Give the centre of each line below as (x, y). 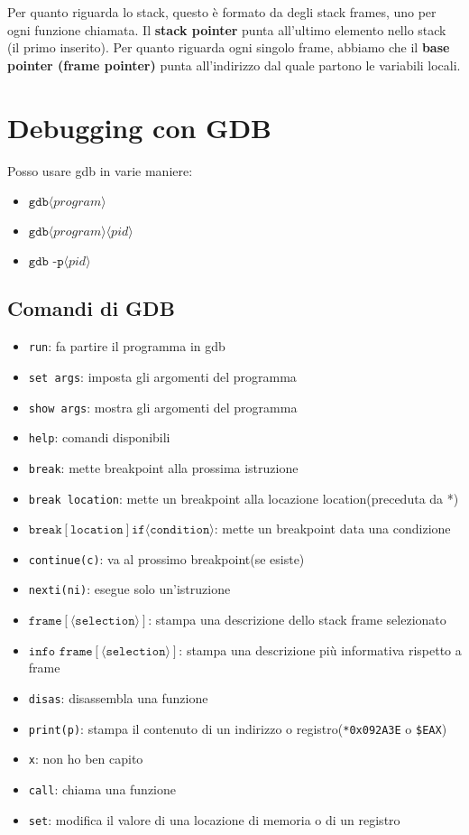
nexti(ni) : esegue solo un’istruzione (129, 589)
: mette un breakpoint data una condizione (332, 529)
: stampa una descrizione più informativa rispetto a (320, 649)
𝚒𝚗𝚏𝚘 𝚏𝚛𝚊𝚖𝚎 (60, 651)
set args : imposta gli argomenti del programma (162, 376)
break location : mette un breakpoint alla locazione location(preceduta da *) (244, 498)
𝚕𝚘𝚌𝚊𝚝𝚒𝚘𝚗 (97, 530)
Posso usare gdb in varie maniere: (100, 170)
